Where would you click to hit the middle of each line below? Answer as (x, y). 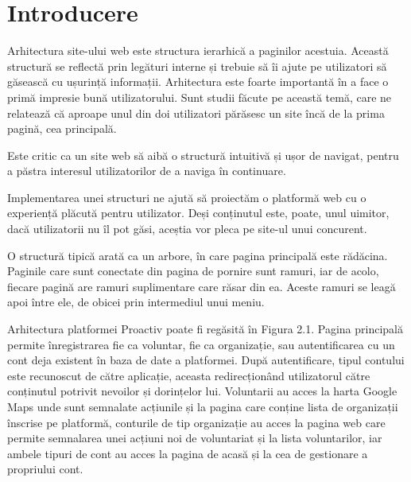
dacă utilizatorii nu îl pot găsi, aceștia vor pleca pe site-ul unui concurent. (187, 229)
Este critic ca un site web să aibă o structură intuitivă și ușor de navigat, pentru (203, 155)
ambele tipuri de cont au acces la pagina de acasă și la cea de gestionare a (188, 453)
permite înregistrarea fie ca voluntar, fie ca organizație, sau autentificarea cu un (201, 344)
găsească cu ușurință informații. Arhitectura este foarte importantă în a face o (198, 82)
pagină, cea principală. (62, 128)
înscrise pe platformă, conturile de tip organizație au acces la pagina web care (196, 422)
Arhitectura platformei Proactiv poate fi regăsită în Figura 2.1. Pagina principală (205, 329)
